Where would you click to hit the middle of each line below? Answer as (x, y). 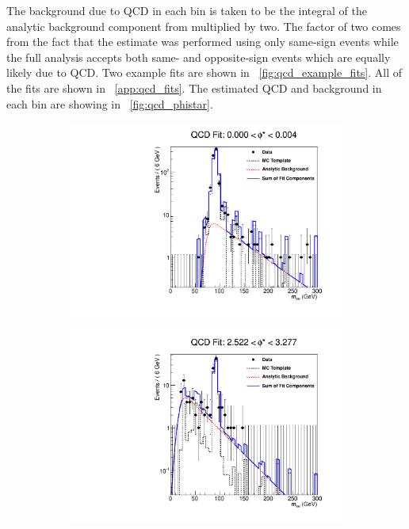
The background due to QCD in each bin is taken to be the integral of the (187, 10)
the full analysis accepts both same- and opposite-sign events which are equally (199, 57)
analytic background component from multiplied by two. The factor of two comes (204, 26)
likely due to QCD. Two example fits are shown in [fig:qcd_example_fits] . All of (204, 72)
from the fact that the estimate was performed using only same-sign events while (203, 42)
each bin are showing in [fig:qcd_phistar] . (110, 103)
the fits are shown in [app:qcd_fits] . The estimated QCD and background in (194, 88)
